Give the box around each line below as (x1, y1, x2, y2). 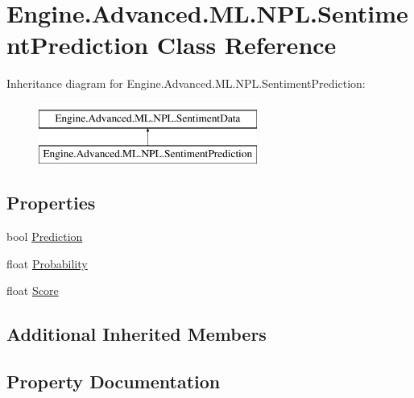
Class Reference (156, 28, 337, 61)
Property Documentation (6, 369, 221, 394)
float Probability (6, 255, 88, 272)
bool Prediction (6, 228, 83, 245)
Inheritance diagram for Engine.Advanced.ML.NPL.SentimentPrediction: (6, 75, 366, 92)
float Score (6, 282, 59, 299)
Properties (6, 190, 96, 215)
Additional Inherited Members (6, 321, 267, 346)
